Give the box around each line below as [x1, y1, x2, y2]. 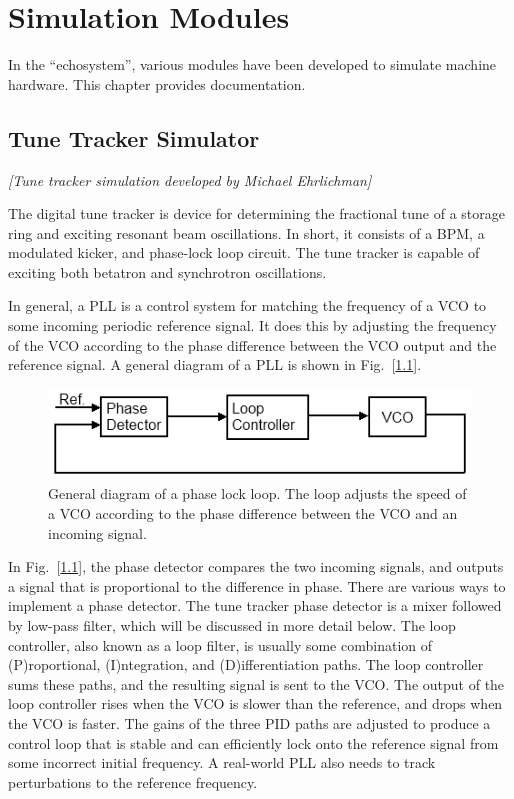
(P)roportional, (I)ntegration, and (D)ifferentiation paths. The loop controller [8, 654, 484, 675]
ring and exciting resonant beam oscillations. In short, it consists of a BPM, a [8, 222, 485, 243]
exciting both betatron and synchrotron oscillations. [8, 261, 327, 282]
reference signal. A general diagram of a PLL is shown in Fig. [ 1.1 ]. [8, 354, 422, 375]
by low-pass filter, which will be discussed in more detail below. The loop [8, 615, 456, 635]
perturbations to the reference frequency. [8, 771, 258, 792]
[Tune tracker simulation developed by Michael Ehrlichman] [8, 169, 372, 190]
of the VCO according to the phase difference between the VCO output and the [8, 334, 497, 355]
